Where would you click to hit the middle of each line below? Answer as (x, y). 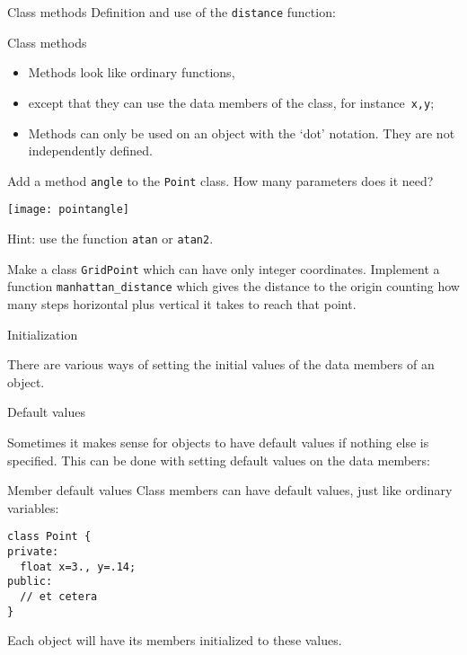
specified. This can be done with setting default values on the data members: (219, 460)
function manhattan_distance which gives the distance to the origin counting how (233, 286)
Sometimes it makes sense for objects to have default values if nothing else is (218, 442)
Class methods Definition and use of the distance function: (172, 12)
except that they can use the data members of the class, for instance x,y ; (231, 102)
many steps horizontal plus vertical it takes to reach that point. (182, 303)
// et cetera (59, 596)
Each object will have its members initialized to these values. (175, 640)
